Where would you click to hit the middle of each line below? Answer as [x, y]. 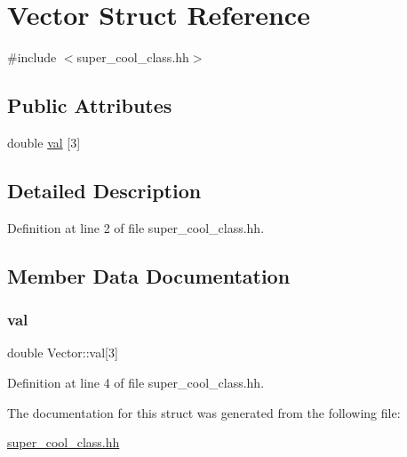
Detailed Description [104, 190]
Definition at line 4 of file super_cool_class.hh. [136, 382]
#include [32, 57]
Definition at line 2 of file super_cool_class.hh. [136, 227]
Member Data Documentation [149, 275]
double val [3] [44, 142]
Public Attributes [90, 105]
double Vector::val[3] [63, 353]
